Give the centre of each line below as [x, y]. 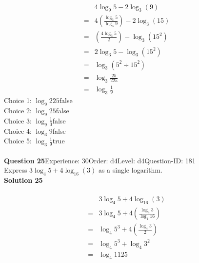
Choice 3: [18, 120]
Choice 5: [18, 141]
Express [16, 170]
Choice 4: [18, 131]
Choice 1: [18, 100]
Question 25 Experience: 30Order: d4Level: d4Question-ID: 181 [100, 160]
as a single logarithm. [130, 170]
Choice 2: [18, 111]
